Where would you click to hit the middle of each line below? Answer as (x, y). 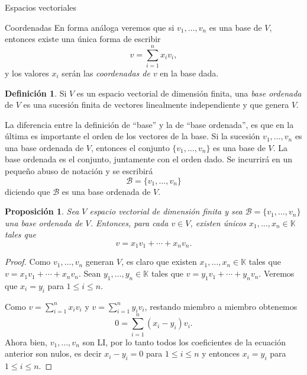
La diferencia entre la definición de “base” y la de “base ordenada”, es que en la (149, 124)
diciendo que (28, 191)
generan (100, 262)
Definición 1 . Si (36, 93)
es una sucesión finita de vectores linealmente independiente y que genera (156, 105)
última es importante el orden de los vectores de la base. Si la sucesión (133, 136)
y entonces (221, 353)
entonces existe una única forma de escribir (83, 39)
